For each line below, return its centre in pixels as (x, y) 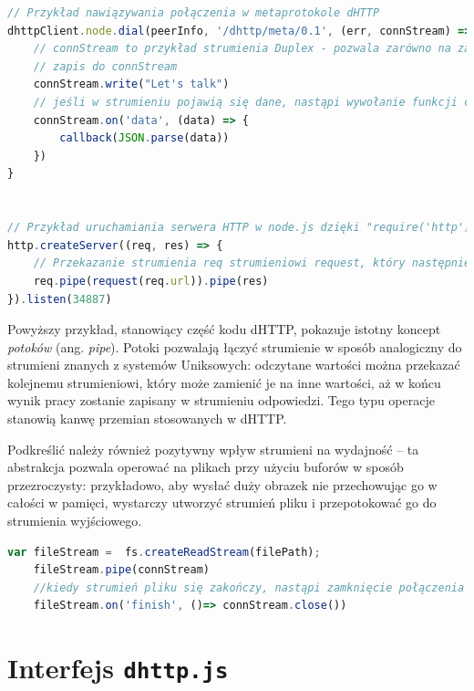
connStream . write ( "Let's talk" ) (131, 84)
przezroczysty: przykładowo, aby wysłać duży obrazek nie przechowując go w (222, 484)
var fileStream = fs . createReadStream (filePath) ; (164, 552)
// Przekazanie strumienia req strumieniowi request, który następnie (252, 263)
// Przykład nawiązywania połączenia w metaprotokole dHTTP (194, 13)
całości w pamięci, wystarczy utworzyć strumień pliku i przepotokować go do (222, 503)
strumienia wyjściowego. (75, 521)
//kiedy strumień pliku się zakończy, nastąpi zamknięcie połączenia (249, 587)
